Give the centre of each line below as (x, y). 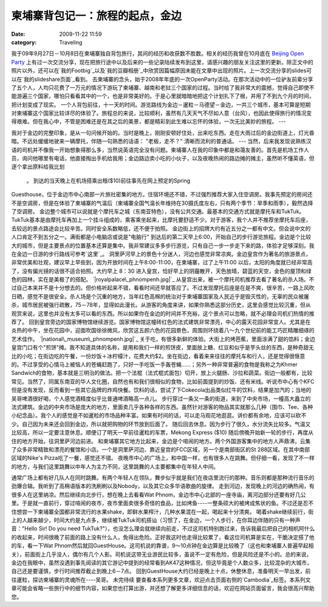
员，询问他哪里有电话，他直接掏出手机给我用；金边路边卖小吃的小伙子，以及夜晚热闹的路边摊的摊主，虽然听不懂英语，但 (163, 159)
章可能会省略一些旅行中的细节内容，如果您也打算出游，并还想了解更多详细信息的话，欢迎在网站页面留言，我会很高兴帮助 (163, 588)
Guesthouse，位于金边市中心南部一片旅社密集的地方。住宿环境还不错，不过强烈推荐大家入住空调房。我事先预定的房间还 (162, 194)
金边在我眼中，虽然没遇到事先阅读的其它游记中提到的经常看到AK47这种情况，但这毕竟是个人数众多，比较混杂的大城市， (162, 563)
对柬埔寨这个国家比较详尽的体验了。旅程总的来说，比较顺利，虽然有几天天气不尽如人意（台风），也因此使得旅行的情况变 (162, 113)
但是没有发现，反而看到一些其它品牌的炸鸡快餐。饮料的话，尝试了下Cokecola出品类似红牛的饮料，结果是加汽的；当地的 (161, 390)
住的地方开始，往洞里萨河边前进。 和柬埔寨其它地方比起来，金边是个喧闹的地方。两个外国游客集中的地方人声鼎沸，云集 (161, 441)
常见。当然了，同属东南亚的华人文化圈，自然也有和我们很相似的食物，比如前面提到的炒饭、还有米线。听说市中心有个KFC (163, 381)
